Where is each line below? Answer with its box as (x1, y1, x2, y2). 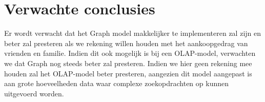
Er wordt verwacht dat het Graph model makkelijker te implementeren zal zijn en (4, 28, 261, 38)
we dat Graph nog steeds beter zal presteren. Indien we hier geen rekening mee (4, 57, 252, 68)
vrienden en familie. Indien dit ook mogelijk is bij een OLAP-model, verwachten (4, 48, 256, 58)
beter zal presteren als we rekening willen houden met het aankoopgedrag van (4, 37, 248, 48)
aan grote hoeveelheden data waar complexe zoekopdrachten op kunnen (4, 78, 229, 89)
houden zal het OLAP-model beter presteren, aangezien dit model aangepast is (4, 68, 252, 78)
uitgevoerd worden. (4, 88, 64, 98)
